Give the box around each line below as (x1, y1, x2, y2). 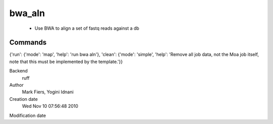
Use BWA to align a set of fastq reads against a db (34, 25, 140, 31)
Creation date (9, 96, 38, 102)
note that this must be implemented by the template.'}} (9, 58, 123, 65)
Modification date (9, 112, 47, 118)
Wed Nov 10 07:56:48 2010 (22, 103, 78, 109)
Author (9, 82, 24, 88)
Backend (9, 68, 28, 74)
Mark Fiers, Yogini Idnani (22, 89, 74, 95)
